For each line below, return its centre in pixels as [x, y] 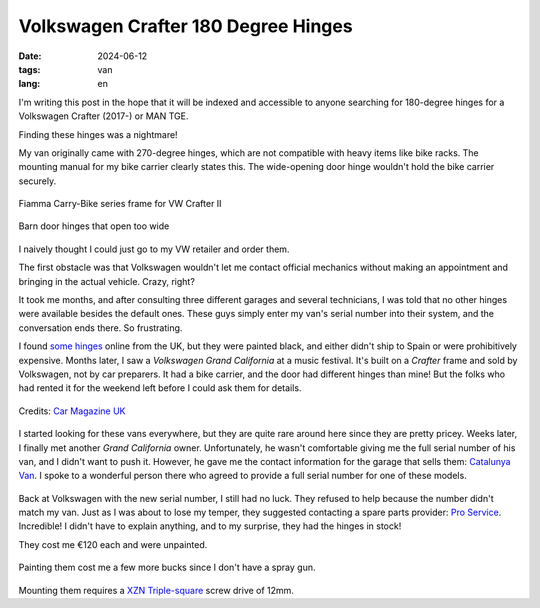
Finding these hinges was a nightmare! [98, 134]
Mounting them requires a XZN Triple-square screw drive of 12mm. [156, 590]
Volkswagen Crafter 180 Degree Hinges [186, 26]
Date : [30, 56]
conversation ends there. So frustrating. [100, 327]
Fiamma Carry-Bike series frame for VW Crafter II [120, 204]
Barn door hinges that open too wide [94, 226]
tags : [29, 69]
